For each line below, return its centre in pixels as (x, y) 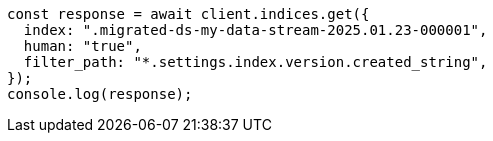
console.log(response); (100, 94)
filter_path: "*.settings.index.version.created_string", (255, 62)
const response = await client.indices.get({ (188, 14)
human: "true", (82, 46)
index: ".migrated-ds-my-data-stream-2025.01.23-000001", (255, 30)
